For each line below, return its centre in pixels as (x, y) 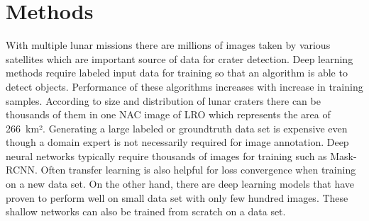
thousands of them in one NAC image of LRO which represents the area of (168, 114)
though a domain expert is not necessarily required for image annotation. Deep (177, 142)
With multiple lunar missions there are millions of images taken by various (168, 45)
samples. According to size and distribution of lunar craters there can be (163, 100)
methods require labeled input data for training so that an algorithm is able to (177, 73)
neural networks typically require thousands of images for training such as (166, 155)
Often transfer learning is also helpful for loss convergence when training (198, 170)
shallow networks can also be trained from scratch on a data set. (146, 211)
